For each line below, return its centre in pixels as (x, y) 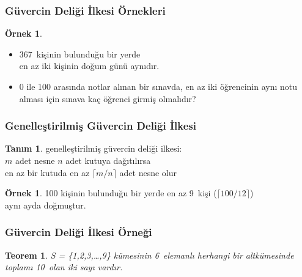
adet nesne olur (148, 172)
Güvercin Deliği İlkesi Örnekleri (85, 10)
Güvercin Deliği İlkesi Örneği (79, 232)
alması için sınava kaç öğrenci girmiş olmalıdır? (108, 98)
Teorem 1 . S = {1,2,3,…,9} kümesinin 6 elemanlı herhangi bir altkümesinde (149, 255)
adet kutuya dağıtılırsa (108, 160)
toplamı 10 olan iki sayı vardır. (64, 267)
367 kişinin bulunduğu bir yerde (80, 54)
